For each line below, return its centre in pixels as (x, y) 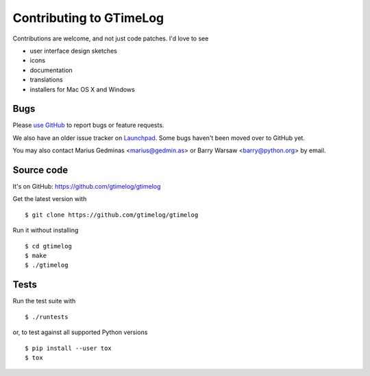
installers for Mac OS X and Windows (82, 89)
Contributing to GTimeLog (88, 18)
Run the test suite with (44, 301)
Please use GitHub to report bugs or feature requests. (88, 125)
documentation (51, 70)
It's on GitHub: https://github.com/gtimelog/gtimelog (87, 187)
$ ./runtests (47, 317)
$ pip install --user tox (69, 348)
